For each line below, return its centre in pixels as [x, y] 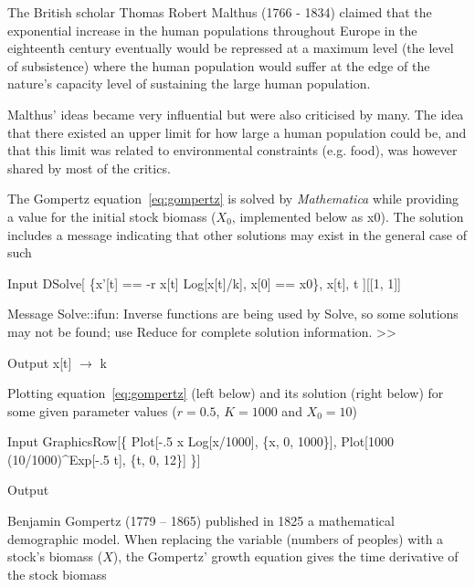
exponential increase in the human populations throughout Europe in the [212, 30]
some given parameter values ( [92, 410]
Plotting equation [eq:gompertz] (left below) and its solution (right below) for [226, 393]
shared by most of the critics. [89, 168]
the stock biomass [57, 574]
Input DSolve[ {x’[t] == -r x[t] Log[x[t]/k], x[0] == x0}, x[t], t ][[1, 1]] [205, 283]
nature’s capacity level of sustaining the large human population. [189, 84]
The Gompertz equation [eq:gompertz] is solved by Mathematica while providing [233, 199]
